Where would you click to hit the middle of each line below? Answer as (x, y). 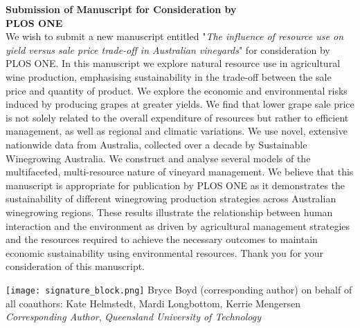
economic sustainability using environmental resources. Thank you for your (165, 252)
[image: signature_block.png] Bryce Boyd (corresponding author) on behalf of (179, 289)
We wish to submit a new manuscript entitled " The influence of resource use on (175, 36)
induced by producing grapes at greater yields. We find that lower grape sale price (180, 104)
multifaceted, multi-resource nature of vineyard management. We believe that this (180, 172)
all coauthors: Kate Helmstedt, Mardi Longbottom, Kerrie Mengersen (153, 303)
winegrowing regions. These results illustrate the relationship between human (169, 212)
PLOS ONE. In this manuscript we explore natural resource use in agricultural (173, 63)
